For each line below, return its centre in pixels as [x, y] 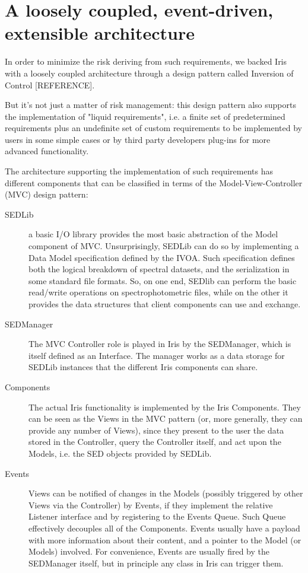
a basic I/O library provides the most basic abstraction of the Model [153, 234]
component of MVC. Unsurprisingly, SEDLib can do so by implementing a [164, 246]
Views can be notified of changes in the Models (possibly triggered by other [166, 493]
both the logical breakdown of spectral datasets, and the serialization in [159, 269]
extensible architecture [100, 33]
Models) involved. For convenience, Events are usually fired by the [149, 551]
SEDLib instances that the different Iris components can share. [143, 367]
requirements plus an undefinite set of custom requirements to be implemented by [154, 128]
